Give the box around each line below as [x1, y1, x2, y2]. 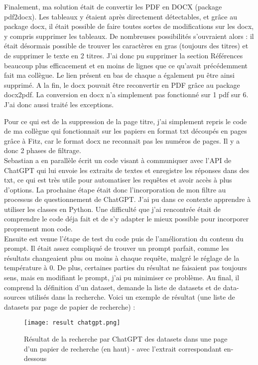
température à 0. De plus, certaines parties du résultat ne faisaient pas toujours [4, 262, 247, 273]
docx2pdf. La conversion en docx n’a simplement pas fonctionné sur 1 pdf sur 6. [4, 89, 249, 100]
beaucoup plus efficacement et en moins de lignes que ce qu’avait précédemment [4, 60, 248, 70]
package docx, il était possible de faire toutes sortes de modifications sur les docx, [4, 21, 254, 31]
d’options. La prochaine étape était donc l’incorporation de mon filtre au [4, 184, 226, 194]
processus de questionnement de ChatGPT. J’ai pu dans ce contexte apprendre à [4, 194, 251, 204]
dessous [24, 353, 47, 364]
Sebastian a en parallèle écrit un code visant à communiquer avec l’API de [4, 155, 232, 165]
